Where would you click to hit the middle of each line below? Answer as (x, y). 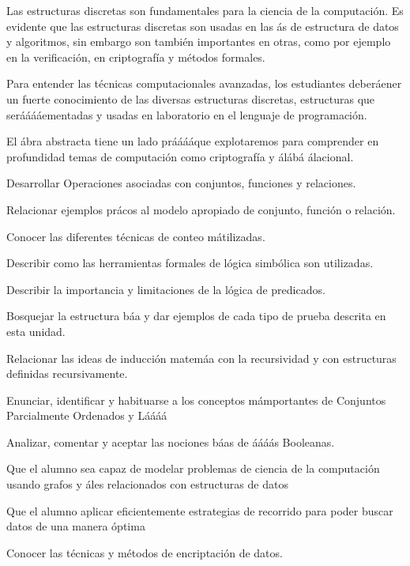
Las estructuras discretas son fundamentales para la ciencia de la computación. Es (205, 10)
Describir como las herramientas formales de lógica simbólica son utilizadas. (190, 263)
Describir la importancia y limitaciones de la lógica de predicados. (166, 289)
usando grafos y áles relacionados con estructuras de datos (147, 484)
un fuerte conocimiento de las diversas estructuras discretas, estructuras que (191, 98)
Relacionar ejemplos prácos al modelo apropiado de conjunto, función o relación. (201, 209)
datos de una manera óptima (76, 526)
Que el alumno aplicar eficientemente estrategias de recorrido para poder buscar (200, 510)
